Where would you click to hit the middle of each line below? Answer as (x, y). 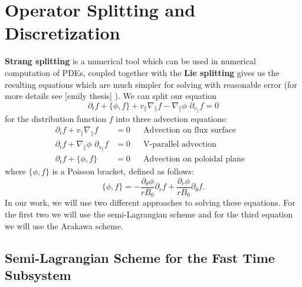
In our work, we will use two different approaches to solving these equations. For (150, 202)
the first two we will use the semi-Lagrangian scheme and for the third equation (149, 214)
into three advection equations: (172, 118)
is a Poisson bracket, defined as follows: (123, 171)
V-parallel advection (180, 145)
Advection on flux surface (190, 131)
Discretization (63, 33)
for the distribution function (56, 118)
